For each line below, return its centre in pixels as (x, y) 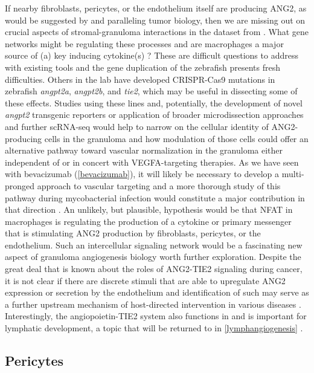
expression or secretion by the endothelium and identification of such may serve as (157, 292)
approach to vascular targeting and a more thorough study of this (159, 185)
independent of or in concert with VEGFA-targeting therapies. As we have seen (152, 162)
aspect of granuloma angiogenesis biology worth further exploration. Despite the (153, 257)
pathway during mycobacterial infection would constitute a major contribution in (155, 197)
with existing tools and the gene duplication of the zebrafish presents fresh (143, 67)
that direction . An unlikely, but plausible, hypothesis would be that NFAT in (149, 209)
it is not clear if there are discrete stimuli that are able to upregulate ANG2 (145, 280)
